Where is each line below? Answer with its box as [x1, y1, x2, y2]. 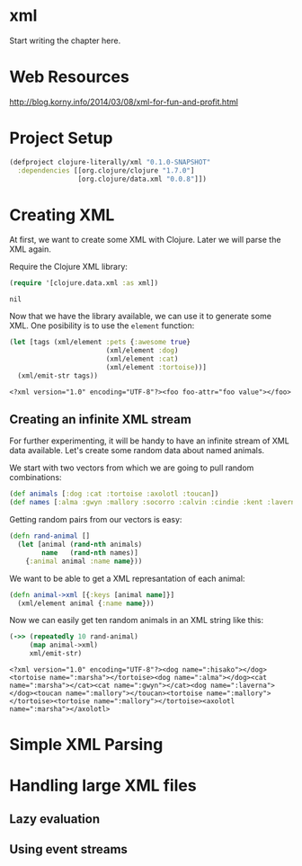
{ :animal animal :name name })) [25, 557, 143, 566]
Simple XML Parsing [9, 735, 164, 755]
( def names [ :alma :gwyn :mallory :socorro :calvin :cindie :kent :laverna [9, 498, 299, 507]
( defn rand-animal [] [9, 531, 91, 540]
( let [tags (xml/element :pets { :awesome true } [9, 338, 191, 347]
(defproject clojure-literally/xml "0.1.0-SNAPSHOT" [9, 157, 211, 166]
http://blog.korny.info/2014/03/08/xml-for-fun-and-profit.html [9, 96, 238, 107]
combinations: [9, 472, 62, 483]
